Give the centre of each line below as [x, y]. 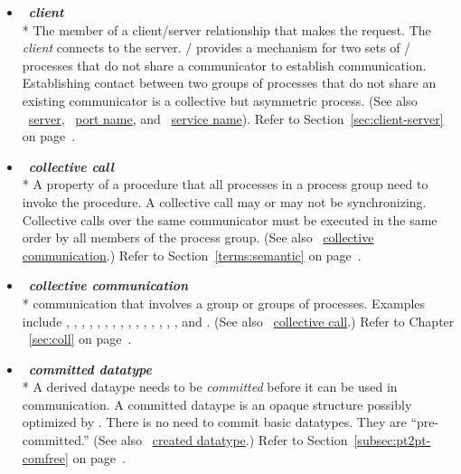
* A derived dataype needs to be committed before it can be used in [210, 387]
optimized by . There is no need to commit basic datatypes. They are [214, 422]
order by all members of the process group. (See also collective [198, 237]
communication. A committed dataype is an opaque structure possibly [217, 404]
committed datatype [90, 369]
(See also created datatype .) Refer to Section [221, 440]
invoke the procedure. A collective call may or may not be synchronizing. [224, 201]
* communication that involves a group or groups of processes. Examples [224, 303]
